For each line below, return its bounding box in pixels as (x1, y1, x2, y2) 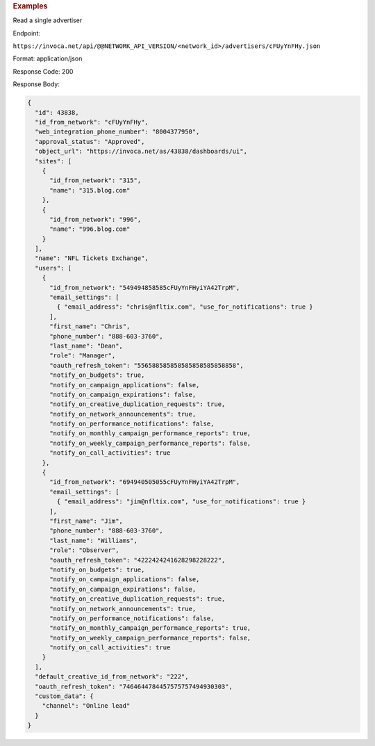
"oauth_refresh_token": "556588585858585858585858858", (49, 362, 244, 369)
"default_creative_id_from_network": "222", (35, 673, 189, 681)
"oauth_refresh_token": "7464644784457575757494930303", (35, 682, 233, 690)
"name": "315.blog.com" (49, 186, 131, 194)
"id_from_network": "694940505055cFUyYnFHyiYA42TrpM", (49, 478, 240, 486)
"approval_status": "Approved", (35, 138, 145, 145)
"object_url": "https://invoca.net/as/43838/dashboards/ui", (35, 147, 248, 156)
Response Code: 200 (12, 67, 74, 76)
